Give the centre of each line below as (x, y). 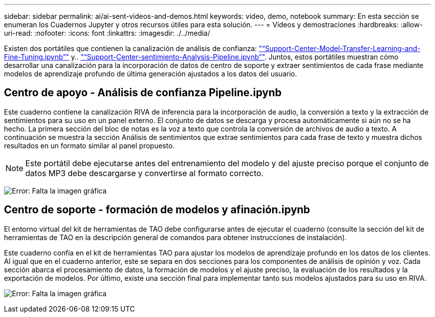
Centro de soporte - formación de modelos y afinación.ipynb (157, 210)
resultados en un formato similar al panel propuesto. (89, 145)
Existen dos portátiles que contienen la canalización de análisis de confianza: (131, 48)
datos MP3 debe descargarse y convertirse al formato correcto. (145, 173)
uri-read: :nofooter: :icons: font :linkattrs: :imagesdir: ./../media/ (107, 33)
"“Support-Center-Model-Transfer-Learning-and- (340, 48)
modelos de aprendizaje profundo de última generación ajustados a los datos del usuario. (150, 74)
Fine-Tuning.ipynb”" (37, 57)
